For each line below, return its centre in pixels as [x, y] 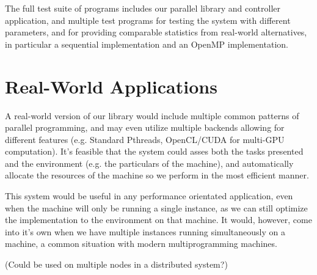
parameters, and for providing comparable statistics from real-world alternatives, [156, 32]
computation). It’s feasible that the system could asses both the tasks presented [154, 151]
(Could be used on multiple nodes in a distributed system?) [116, 264]
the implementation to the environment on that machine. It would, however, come [158, 220]
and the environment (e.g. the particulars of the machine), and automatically [149, 163]
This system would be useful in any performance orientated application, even [149, 196]
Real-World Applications [111, 86]
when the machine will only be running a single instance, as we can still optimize [156, 207]
